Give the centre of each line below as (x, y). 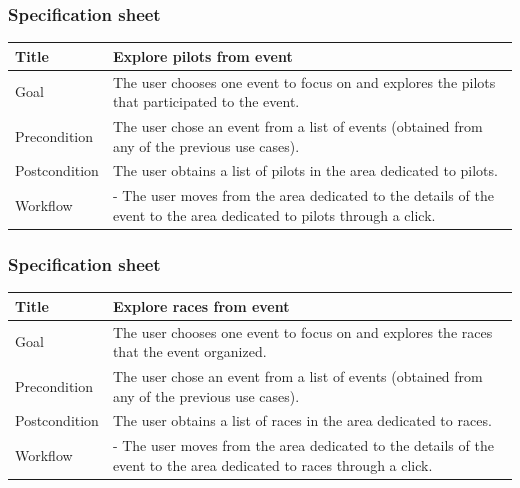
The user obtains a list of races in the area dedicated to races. (302, 420)
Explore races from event (201, 305)
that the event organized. (189, 351)
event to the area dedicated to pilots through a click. (274, 214)
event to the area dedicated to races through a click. (272, 464)
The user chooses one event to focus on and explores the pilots (304, 81)
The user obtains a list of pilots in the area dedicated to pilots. (305, 170)
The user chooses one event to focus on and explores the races (302, 331)
